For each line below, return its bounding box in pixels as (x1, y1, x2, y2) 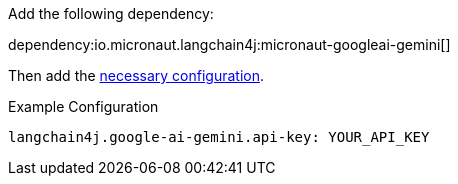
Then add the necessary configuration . (8, 67, 265, 84)
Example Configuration (8, 98, 159, 115)
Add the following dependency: (8, 5, 214, 22)
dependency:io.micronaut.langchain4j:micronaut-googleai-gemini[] (8, 36, 451, 53)
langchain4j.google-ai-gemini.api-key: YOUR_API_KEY (8, 129, 430, 145)
